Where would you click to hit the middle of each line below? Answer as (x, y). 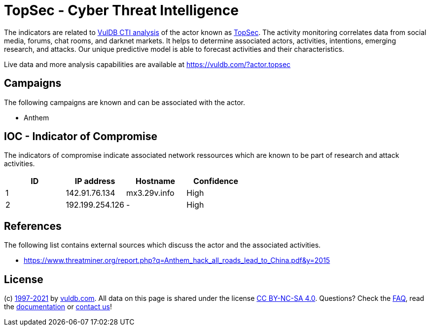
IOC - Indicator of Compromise (81, 137)
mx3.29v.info (150, 193)
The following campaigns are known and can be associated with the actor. (125, 102)
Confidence (216, 181)
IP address (95, 181)
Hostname (156, 181)
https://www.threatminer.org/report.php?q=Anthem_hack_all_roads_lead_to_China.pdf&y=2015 (177, 260)
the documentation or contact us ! (58, 307)
